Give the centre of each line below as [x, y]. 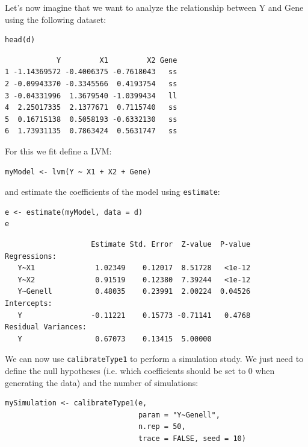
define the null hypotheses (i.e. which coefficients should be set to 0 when [140, 370]
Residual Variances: [46, 327]
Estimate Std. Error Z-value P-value [171, 244]
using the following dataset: [56, 19]
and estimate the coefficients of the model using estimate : [112, 192]
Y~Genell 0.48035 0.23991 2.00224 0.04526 [134, 292]
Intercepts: [29, 303]
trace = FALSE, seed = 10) [192, 438]
